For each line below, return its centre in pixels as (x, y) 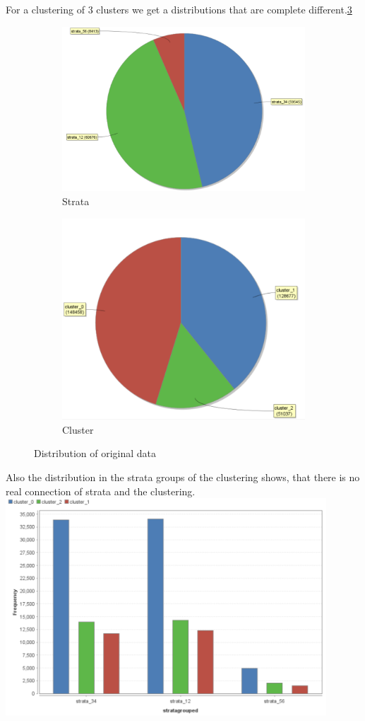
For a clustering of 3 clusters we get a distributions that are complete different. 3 (179, 9)
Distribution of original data (95, 453)
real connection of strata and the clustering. (101, 491)
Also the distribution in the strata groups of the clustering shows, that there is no (183, 477)
